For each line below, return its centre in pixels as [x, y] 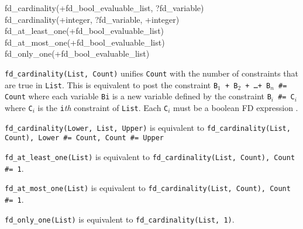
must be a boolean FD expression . [236, 107]
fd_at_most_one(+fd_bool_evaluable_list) [85, 42]
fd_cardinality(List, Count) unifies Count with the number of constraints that [152, 73]
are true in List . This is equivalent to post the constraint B [111, 84]
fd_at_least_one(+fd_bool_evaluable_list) [85, 31]
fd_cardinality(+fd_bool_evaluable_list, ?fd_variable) [104, 8]
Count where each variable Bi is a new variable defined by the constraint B [138, 96]
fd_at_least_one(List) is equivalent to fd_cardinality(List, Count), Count [150, 156]
